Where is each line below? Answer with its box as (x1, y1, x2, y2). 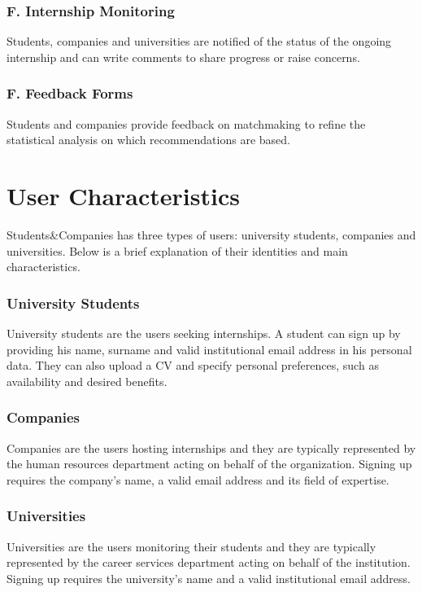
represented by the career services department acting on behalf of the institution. (7, 554, 411, 571)
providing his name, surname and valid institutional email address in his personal (7, 340, 412, 357)
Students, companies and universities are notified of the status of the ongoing (7, 33, 392, 50)
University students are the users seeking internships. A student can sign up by (7, 324, 401, 341)
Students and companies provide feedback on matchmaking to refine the (7, 115, 366, 132)
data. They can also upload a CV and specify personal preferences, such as (7, 357, 379, 374)
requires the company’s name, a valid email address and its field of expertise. (7, 471, 389, 488)
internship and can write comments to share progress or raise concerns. (7, 48, 360, 65)
